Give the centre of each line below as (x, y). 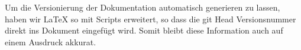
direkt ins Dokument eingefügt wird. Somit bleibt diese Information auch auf (144, 30)
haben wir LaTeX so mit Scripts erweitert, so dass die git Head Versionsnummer (150, 19)
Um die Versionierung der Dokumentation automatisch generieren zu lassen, (143, 7)
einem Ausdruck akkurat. (51, 41)
